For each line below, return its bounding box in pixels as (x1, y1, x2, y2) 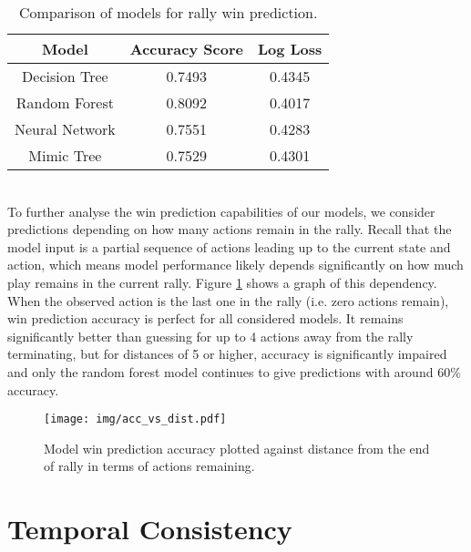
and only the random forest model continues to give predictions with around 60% (7, 362, 461, 381)
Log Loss (257, 38, 323, 59)
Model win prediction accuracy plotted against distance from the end (44, 438, 430, 457)
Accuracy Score (129, 38, 243, 59)
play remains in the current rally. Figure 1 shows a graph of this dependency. (7, 272, 437, 291)
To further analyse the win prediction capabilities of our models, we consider (7, 201, 435, 220)
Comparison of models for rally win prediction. (18, 2, 318, 23)
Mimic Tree (28, 145, 102, 166)
